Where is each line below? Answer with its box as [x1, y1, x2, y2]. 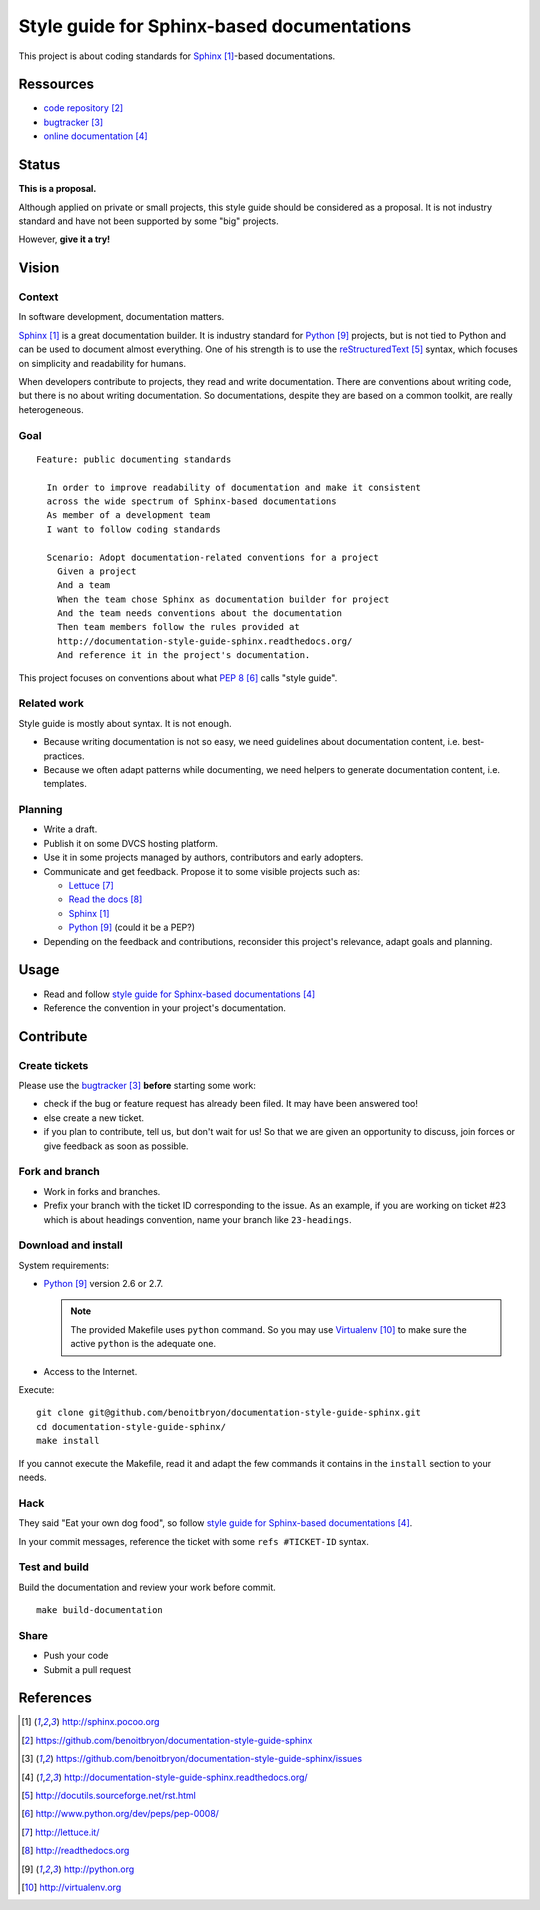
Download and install [18, 1238, 124, 1252]
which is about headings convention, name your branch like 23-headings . [43, 1213, 352, 1225]
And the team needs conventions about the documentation [56, 608, 342, 619]
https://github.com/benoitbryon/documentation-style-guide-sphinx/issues [55, 1753, 363, 1765]
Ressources [18, 76, 95, 93]
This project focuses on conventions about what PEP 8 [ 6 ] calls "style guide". [18, 671, 338, 684]
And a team [56, 580, 111, 591]
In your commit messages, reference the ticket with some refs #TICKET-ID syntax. [18, 1535, 370, 1547]
